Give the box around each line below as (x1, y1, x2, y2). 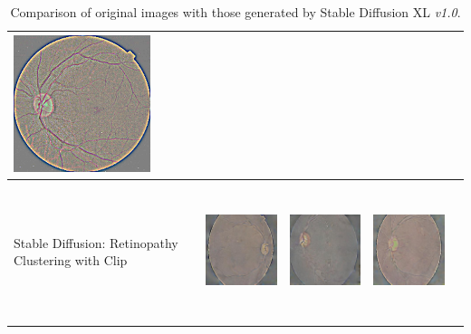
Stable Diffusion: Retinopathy (14, 233, 178, 252)
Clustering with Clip (14, 251, 128, 270)
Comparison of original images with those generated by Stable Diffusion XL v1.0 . (10, 3, 461, 21)
